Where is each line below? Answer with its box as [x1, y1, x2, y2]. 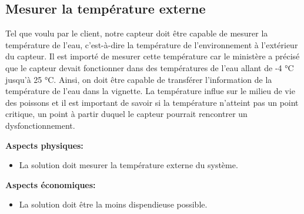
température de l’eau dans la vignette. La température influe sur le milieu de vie [5, 85, 295, 97]
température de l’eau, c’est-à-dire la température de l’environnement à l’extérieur [5, 38, 298, 51]
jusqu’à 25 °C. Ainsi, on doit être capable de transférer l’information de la [5, 73, 272, 85]
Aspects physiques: [5, 139, 83, 151]
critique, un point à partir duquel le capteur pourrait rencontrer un [5, 108, 248, 120]
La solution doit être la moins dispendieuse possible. [19, 198, 208, 210]
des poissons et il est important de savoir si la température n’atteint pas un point [5, 96, 299, 108]
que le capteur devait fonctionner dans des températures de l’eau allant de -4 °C [5, 61, 294, 73]
